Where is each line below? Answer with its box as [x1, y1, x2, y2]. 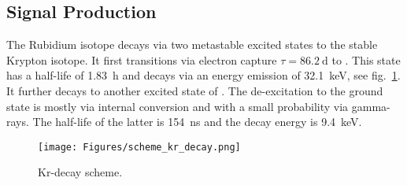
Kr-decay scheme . [38, 164, 123, 180]
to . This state [331, 51, 401, 68]
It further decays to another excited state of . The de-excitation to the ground [6, 82, 383, 98]
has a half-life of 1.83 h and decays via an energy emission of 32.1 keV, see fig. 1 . [6, 67, 401, 83]
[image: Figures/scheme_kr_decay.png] [38, 141, 241, 153]
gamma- [351, 98, 390, 114]
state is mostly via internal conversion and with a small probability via [6, 98, 349, 114]
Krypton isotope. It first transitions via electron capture [6, 51, 277, 68]
